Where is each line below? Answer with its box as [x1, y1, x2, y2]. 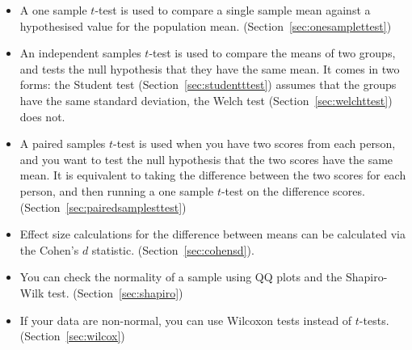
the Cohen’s [19, 241, 79, 258]
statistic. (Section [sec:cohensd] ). [91, 241, 254, 258]
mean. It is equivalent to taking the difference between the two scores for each [19, 167, 406, 183]
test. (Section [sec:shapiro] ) [48, 284, 183, 301]
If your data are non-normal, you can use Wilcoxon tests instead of [19, 311, 352, 328]
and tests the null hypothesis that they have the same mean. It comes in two [19, 60, 400, 77]
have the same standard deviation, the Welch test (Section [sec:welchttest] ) [19, 91, 393, 108]
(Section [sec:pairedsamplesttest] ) [19, 198, 187, 215]
